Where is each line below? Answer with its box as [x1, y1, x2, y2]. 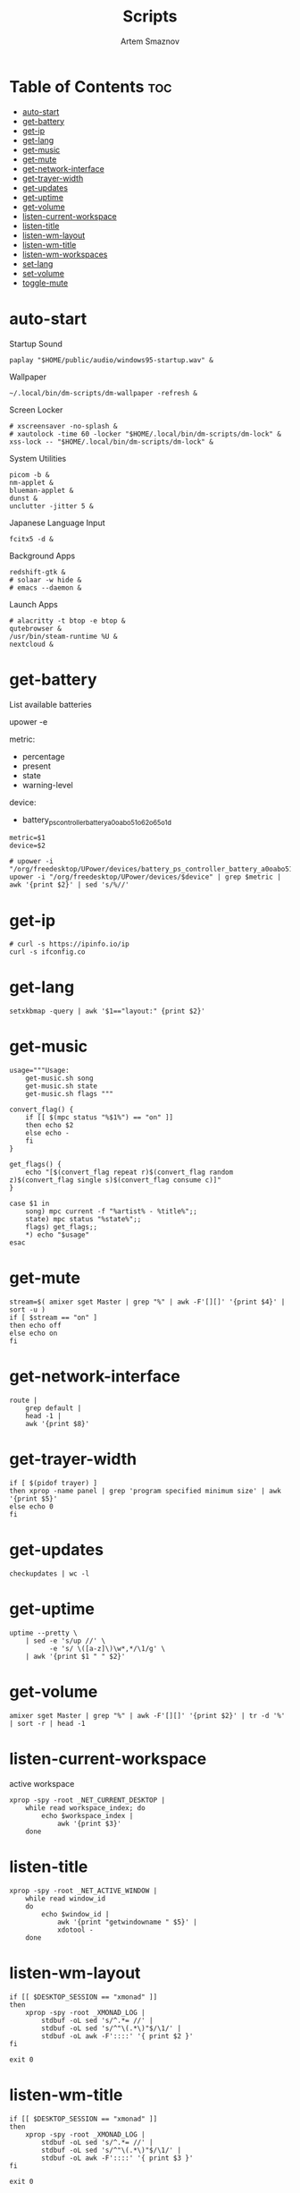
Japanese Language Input [9, 517, 105, 528]
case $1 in [9, 1199, 50, 1209]
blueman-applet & [9, 486, 74, 495]
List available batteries [9, 699, 92, 710]
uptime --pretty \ [9, 1628, 78, 1637]
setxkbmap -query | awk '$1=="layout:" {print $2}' [9, 1007, 205, 1016]
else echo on [9, 1329, 58, 1339]
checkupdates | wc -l [9, 1568, 90, 1578]
